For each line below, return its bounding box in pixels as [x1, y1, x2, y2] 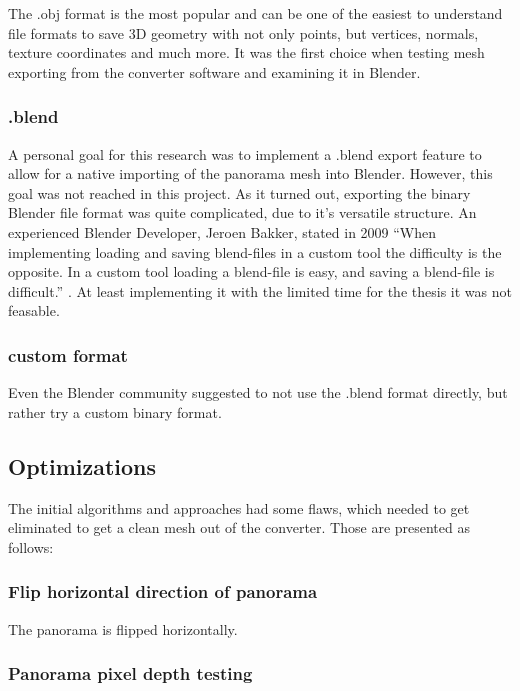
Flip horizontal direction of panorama [8, 579, 318, 604]
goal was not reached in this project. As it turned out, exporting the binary [8, 182, 471, 203]
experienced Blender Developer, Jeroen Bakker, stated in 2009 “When [8, 221, 437, 242]
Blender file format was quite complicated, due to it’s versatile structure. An [8, 202, 477, 223]
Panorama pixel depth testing [8, 661, 253, 686]
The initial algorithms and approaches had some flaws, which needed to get [8, 497, 470, 518]
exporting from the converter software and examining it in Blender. [8, 61, 421, 82]
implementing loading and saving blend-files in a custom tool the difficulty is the [8, 241, 502, 262]
